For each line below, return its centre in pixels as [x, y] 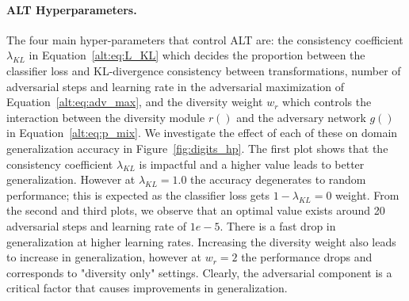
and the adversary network [301, 117]
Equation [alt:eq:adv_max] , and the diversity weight [135, 102]
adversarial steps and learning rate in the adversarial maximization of [176, 86]
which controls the [327, 102]
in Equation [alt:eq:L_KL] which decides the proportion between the [197, 55]
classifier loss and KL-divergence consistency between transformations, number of [204, 70]
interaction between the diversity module [106, 117]
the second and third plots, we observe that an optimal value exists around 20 [196, 210]
